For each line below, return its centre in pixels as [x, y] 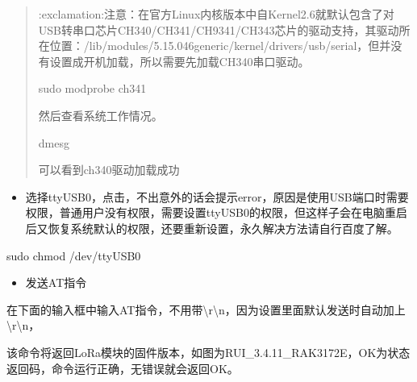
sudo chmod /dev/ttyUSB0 [74, 255]
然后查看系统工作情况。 [100, 115]
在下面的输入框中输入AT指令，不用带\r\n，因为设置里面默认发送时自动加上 [206, 309]
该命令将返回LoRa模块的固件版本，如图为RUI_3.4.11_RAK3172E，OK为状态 [208, 352]
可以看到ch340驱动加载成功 [109, 170]
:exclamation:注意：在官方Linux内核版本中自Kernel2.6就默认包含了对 [216, 14]
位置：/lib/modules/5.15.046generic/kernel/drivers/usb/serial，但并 [220, 46]
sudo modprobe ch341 [92, 88]
